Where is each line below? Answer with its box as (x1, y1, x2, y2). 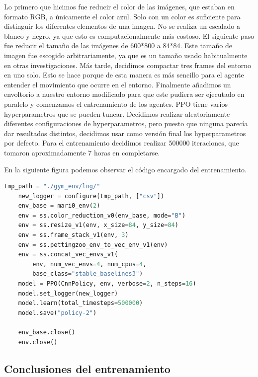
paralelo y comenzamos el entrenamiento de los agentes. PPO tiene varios (4, 98, 228, 109)
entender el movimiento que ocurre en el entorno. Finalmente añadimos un (4, 79, 231, 89)
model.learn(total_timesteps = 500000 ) (18, 300, 143, 307)
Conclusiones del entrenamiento (4, 361, 171, 376)
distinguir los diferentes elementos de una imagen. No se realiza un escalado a (4, 21, 240, 31)
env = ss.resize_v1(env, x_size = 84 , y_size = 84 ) (18, 222, 178, 229)
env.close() (18, 338, 58, 346)
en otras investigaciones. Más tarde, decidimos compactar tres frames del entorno (4, 60, 251, 70)
